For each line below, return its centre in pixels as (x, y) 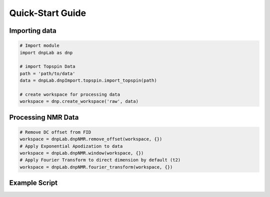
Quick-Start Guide (48, 13)
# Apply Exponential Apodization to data (71, 146)
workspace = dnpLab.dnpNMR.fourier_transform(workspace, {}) (96, 167)
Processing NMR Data (44, 117)
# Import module (40, 46)
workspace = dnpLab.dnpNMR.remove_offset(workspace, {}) (91, 139)
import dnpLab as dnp (46, 53)
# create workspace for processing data (70, 94)
